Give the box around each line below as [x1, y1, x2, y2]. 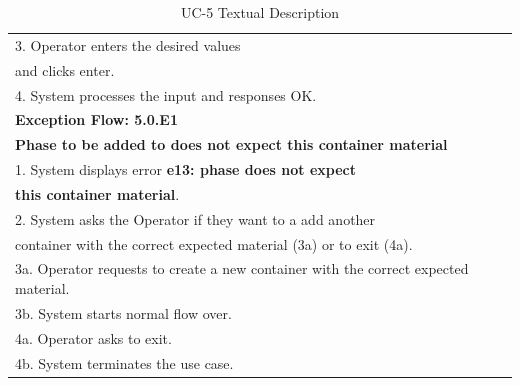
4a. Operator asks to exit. [15, 327, 172, 348]
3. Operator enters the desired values [15, 34, 241, 55]
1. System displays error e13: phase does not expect [15, 159, 356, 180]
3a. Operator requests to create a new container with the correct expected [15, 258, 469, 279]
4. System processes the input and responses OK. [15, 84, 317, 105]
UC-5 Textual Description [180, 2, 340, 22]
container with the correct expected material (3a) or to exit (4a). [15, 233, 413, 254]
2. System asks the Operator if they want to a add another [15, 208, 376, 229]
